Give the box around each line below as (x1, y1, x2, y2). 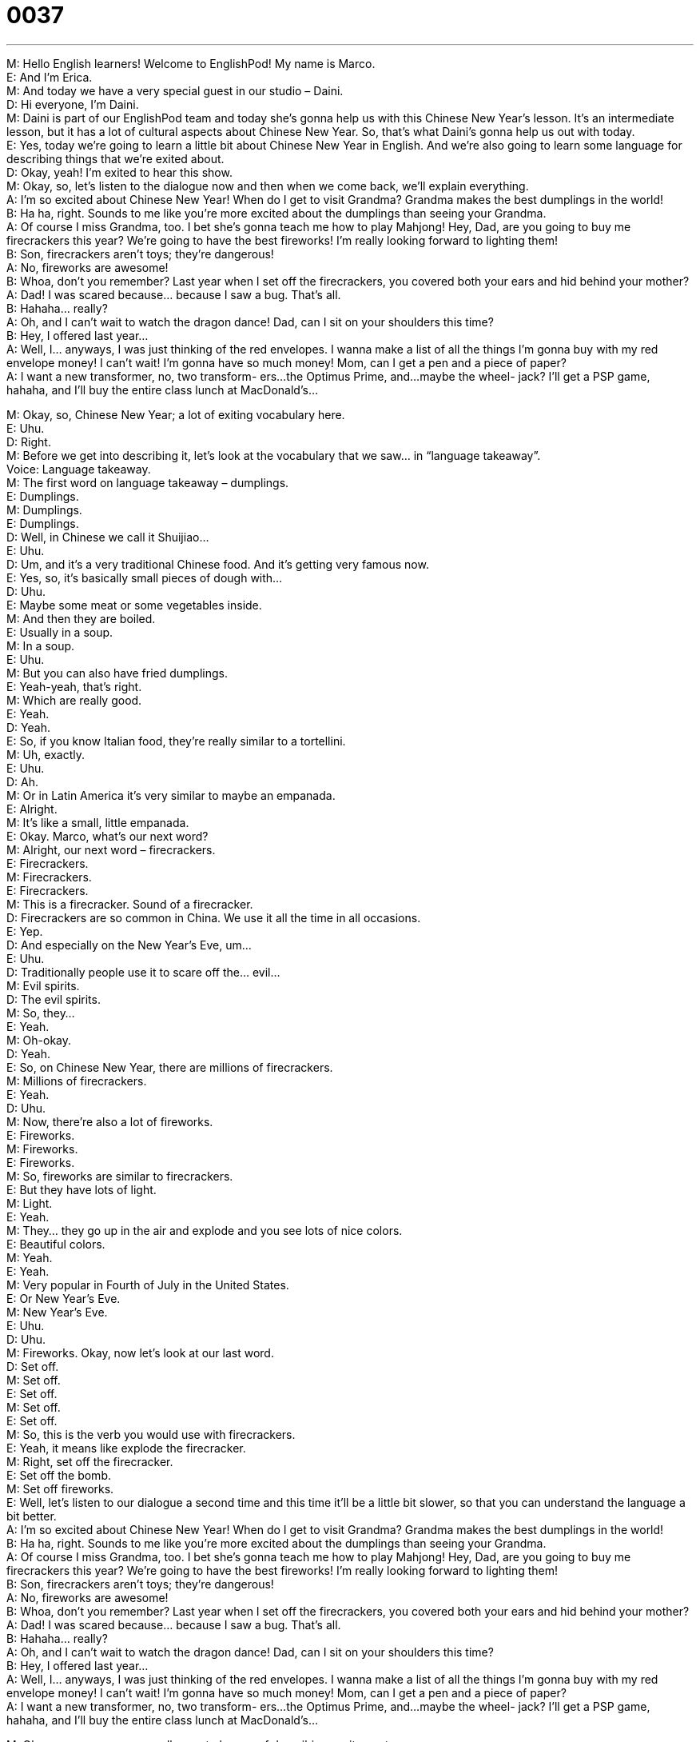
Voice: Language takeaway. (6, 461, 151, 476)
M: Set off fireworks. (6, 1481, 114, 1496)
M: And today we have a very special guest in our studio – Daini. (6, 83, 344, 98)
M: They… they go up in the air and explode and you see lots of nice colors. (6, 1223, 403, 1237)
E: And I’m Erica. (6, 70, 93, 84)
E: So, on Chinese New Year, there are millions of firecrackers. (6, 1060, 333, 1074)
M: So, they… (6, 1005, 75, 1020)
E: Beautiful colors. (6, 1237, 105, 1251)
